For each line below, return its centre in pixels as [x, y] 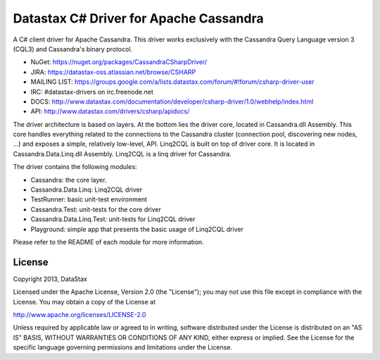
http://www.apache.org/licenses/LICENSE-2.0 [80, 315]
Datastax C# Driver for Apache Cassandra [138, 18]
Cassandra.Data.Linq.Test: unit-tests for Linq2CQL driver [113, 219]
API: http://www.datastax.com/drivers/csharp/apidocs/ [110, 111]
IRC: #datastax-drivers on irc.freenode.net [92, 92]
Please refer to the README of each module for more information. [108, 242]
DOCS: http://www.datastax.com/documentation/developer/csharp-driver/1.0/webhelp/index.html [172, 101]
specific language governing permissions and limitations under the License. [122, 347]
